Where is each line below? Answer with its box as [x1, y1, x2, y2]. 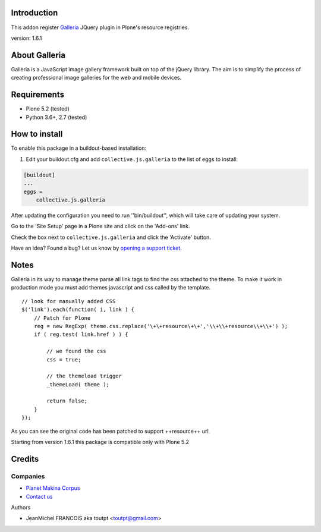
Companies [11, 472, 45, 480]
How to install [11, 129, 63, 139]
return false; [46, 398, 88, 404]
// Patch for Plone [33, 314, 91, 321]
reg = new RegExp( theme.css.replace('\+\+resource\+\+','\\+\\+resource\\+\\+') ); [33, 323, 288, 329]
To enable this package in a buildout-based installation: [11, 144, 147, 152]
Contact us [26, 493, 53, 500]
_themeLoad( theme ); [46, 381, 110, 388]
